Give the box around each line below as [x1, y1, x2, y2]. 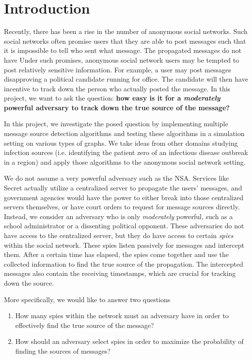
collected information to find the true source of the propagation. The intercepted [4, 258, 243, 269]
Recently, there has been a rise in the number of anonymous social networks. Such [4, 26, 248, 36]
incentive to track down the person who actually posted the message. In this [4, 83, 231, 93]
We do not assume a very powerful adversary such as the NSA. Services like [4, 173, 229, 183]
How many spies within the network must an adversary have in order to [15, 310, 229, 321]
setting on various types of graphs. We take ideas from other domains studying [4, 137, 238, 148]
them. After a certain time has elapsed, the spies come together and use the [4, 249, 229, 259]
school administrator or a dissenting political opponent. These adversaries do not [4, 221, 244, 231]
